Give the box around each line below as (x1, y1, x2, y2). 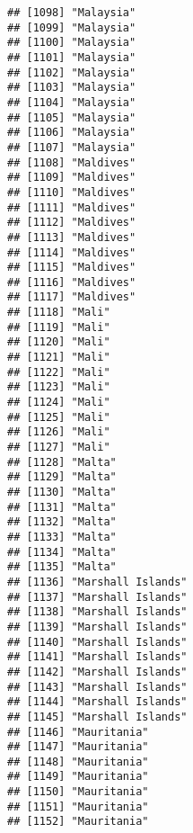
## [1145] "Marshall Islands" (7, 710, 188, 723)
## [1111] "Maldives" (7, 201, 136, 214)
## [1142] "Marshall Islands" (7, 665, 188, 678)
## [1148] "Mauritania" (7, 755, 149, 768)
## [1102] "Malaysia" (7, 66, 136, 79)
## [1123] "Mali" (7, 381, 110, 394)
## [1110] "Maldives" (7, 185, 136, 199)
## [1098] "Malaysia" (7, 6, 136, 19)
